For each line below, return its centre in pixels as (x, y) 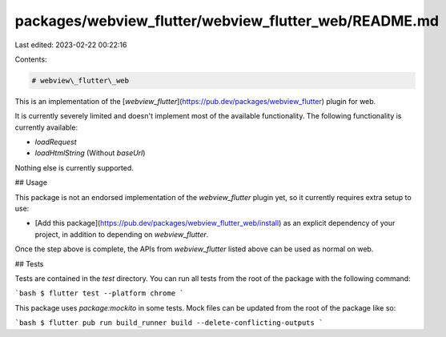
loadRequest (56, 142)
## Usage (31, 183)
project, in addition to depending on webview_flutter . (122, 234)
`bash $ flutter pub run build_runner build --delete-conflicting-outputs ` (169, 323)
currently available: (46, 127)
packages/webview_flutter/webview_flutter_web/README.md (227, 21)
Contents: (31, 59)
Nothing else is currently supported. (74, 167)
